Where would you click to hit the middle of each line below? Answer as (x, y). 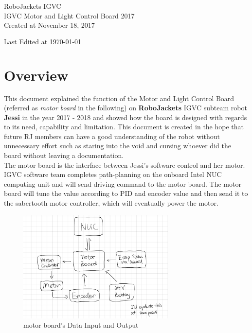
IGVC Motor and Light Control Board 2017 (69, 15)
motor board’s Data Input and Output (81, 325)
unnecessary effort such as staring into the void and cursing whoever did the (117, 146)
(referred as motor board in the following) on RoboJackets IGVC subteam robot (126, 108)
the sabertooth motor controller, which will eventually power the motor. (111, 203)
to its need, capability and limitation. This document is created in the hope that (124, 127)
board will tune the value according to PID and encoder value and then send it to (126, 193)
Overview (36, 75)
